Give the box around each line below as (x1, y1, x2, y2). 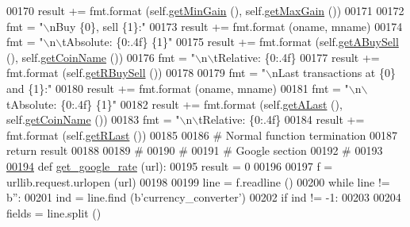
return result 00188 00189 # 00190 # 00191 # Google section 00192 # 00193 (6, 142, 383, 159)
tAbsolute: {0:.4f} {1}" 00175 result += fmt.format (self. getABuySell (62, 33, 399, 50)
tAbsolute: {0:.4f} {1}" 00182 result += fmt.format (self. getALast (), (6, 95, 343, 112)
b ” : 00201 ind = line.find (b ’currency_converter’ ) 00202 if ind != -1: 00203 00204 (6, 189, 401, 206)
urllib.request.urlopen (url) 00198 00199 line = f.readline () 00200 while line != (6, 173, 390, 190)
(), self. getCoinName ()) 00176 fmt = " (6, 48, 195, 65)
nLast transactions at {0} (271, 64, 396, 81)
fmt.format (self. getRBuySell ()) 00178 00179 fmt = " (6, 64, 266, 81)
